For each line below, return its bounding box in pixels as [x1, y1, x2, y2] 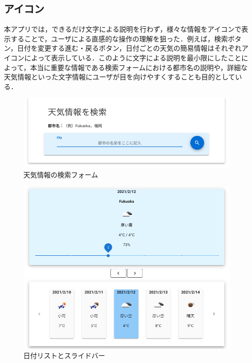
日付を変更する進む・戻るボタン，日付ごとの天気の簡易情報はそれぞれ [17, 43, 242, 53]
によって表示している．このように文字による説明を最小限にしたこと [24, 52, 242, 62]
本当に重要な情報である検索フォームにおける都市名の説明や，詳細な [30, 62, 248, 72]
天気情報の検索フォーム [23, 169, 98, 179]
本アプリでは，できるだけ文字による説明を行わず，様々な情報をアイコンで [4, 24, 241, 34]
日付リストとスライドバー [23, 350, 105, 361]
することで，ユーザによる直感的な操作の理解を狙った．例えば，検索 [10, 33, 228, 43]
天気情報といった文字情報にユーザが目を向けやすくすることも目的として [4, 72, 235, 82]
